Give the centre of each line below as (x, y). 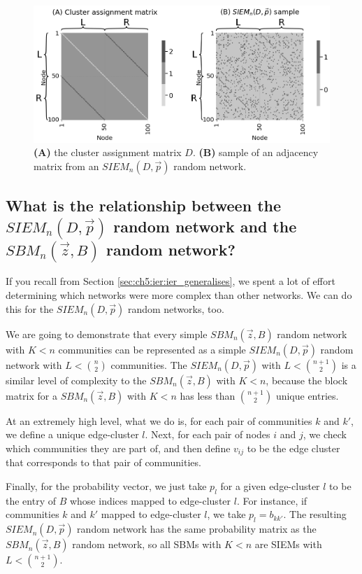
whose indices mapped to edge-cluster (150, 500)
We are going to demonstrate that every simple (107, 334)
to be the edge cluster (294, 448)
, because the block (307, 380)
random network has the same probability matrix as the (197, 529)
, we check (325, 434)
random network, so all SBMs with (147, 544)
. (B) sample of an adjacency (255, 152)
